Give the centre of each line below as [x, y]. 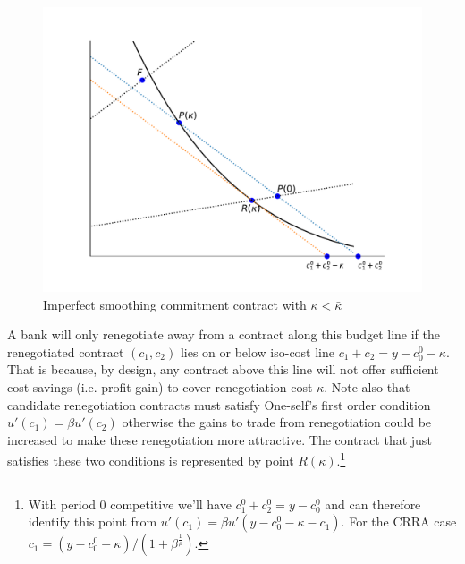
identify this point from [93, 521]
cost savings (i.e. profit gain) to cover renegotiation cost [160, 386]
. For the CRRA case [399, 521]
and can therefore [373, 504]
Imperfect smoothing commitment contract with [175, 304]
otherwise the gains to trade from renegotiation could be [277, 422]
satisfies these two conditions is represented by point [151, 460]
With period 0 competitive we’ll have [130, 504]
